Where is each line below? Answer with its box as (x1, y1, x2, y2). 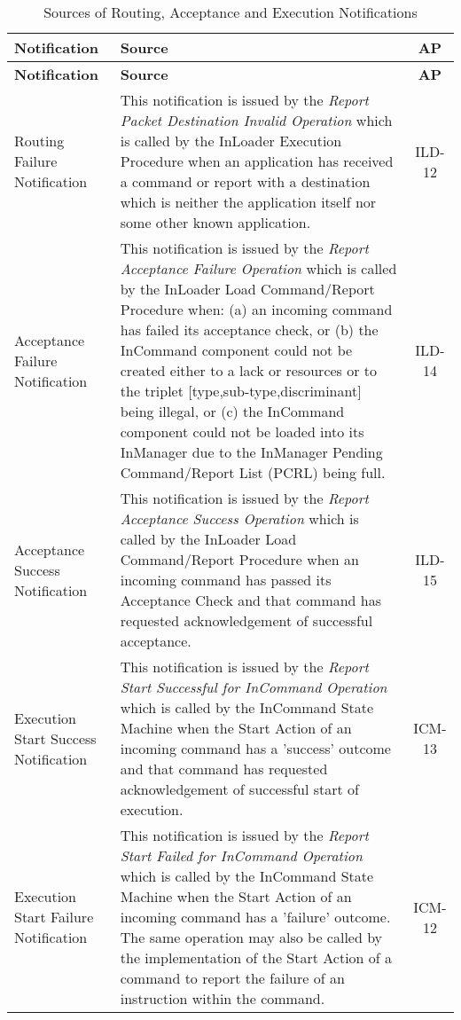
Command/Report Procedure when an (120, 549, 359, 569)
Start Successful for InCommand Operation (120, 677, 387, 697)
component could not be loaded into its (120, 421, 364, 442)
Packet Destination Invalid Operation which (120, 110, 393, 130)
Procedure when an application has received (120, 151, 394, 171)
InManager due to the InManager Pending (120, 442, 383, 462)
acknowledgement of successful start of (120, 779, 360, 799)
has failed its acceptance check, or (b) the (120, 319, 379, 340)
